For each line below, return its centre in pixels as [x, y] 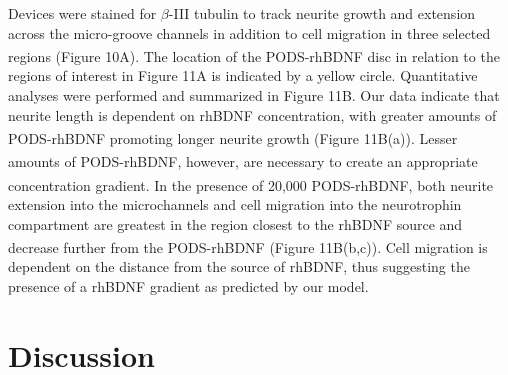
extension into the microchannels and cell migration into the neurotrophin [235, 203]
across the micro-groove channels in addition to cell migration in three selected [249, 32]
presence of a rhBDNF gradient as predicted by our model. [188, 286]
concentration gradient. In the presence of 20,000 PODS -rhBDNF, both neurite [251, 184]
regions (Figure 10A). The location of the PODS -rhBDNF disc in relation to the [254, 55]
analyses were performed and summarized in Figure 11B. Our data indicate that [254, 95]
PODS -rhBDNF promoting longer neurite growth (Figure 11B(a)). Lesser [233, 137]
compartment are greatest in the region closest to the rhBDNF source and [235, 223]
